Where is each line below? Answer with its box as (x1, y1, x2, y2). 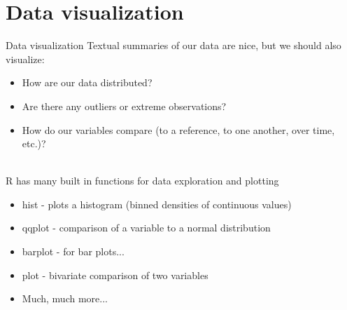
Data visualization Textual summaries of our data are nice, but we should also (6, 38, 341, 53)
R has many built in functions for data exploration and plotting (6, 173, 279, 188)
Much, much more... (22, 291, 108, 306)
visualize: (6, 51, 45, 66)
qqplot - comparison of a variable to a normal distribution (22, 220, 271, 235)
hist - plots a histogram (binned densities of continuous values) (22, 196, 292, 211)
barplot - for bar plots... (22, 244, 125, 259)
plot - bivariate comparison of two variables (22, 267, 208, 282)
